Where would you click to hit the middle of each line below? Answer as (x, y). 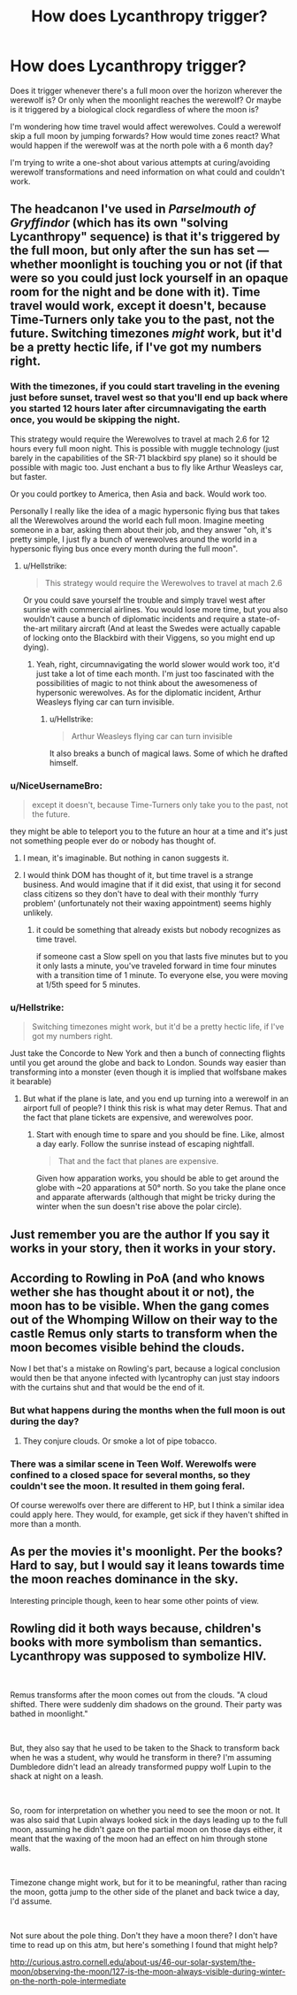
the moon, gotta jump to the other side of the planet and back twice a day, (145, 1891)
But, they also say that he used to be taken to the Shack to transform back (145, 1748)
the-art (36, 628)
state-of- (264, 619)
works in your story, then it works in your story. (143, 1248)
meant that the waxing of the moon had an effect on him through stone (139, 1838)
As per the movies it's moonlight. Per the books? (147, 1552)
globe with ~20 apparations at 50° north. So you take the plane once (161, 1188)
